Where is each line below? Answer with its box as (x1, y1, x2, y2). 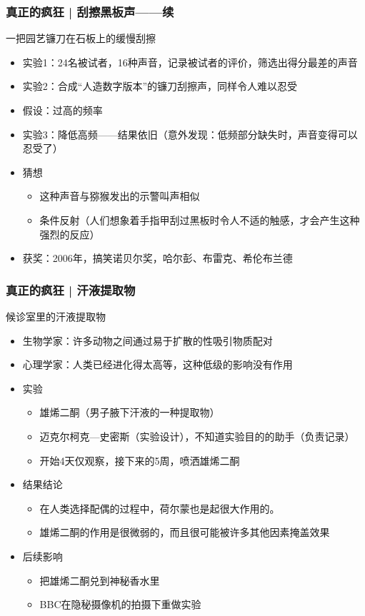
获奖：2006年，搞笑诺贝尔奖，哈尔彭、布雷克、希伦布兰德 (22, 251, 293, 266)
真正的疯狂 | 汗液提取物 (6, 281, 136, 298)
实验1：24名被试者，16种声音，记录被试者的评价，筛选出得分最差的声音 (22, 54, 358, 69)
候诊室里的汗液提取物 (6, 308, 106, 323)
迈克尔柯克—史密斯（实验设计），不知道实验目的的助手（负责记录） (39, 428, 355, 443)
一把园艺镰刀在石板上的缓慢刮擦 (6, 31, 156, 46)
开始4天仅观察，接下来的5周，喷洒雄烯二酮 (39, 453, 240, 468)
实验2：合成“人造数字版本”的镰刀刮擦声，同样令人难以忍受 (22, 79, 298, 94)
